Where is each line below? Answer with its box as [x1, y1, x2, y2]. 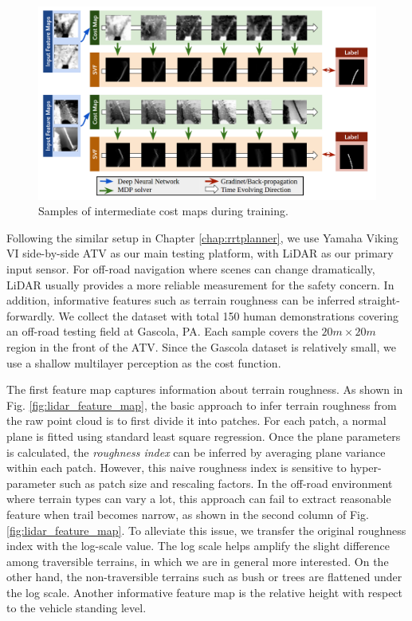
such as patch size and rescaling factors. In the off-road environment [59, 474, 393, 491]
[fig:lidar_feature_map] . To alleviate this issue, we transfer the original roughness [6, 521, 406, 538]
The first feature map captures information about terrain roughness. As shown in [6, 381, 403, 398]
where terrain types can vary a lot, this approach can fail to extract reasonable [6, 490, 391, 507]
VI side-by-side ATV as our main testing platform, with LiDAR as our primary [6, 245, 394, 261]
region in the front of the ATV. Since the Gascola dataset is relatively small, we [6, 338, 396, 355]
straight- [359, 292, 400, 309]
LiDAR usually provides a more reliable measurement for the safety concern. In [6, 276, 394, 293]
